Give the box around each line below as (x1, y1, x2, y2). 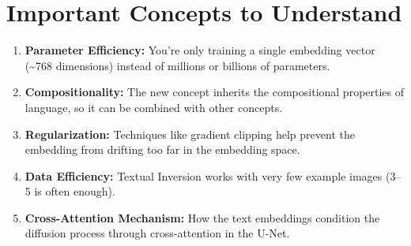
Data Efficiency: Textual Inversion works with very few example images (25, 167, 383, 184)
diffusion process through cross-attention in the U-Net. (25, 225, 290, 241)
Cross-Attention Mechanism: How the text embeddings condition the (25, 209, 380, 225)
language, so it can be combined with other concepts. (25, 99, 283, 115)
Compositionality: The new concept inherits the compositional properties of (25, 84, 405, 100)
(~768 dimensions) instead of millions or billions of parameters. (25, 57, 330, 73)
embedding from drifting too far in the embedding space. (25, 141, 300, 158)
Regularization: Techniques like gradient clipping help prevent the (25, 125, 355, 142)
